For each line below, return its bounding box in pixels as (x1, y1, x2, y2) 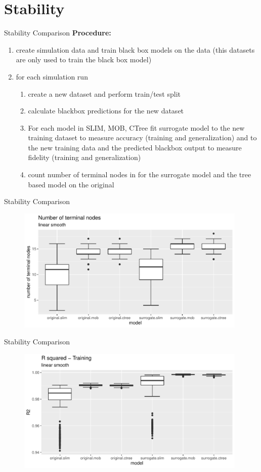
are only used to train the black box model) (16, 54, 152, 65)
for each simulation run (16, 71, 88, 82)
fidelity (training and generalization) (28, 152, 141, 163)
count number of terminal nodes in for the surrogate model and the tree (28, 169, 251, 180)
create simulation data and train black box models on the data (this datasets (16, 44, 255, 55)
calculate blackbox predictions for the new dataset (28, 105, 184, 116)
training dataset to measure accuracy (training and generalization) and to (28, 132, 257, 143)
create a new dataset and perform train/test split (28, 88, 181, 99)
